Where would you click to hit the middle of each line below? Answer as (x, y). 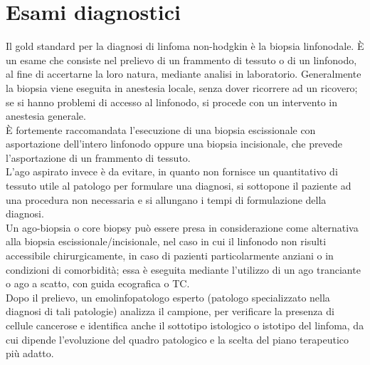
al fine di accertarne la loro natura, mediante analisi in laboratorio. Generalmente (184, 74)
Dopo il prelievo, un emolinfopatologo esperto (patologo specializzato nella (168, 297)
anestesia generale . (46, 116)
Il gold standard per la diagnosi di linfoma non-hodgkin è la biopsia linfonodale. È (185, 46)
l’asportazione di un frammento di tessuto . (98, 157)
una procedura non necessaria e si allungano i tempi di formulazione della (166, 199)
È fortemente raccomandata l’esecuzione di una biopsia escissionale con (161, 129)
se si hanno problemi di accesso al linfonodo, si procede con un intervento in (172, 102)
